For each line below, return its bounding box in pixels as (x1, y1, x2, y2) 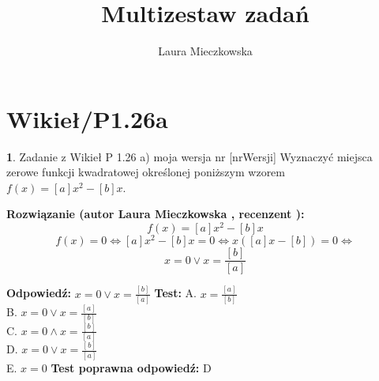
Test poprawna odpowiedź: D (51, 359, 212, 375)
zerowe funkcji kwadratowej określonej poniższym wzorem (6, 164, 285, 180)
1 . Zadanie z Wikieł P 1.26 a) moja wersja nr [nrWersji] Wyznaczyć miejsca (6, 148, 373, 164)
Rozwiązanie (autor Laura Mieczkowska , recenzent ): (6, 206, 305, 222)
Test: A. (154, 285, 197, 301)
